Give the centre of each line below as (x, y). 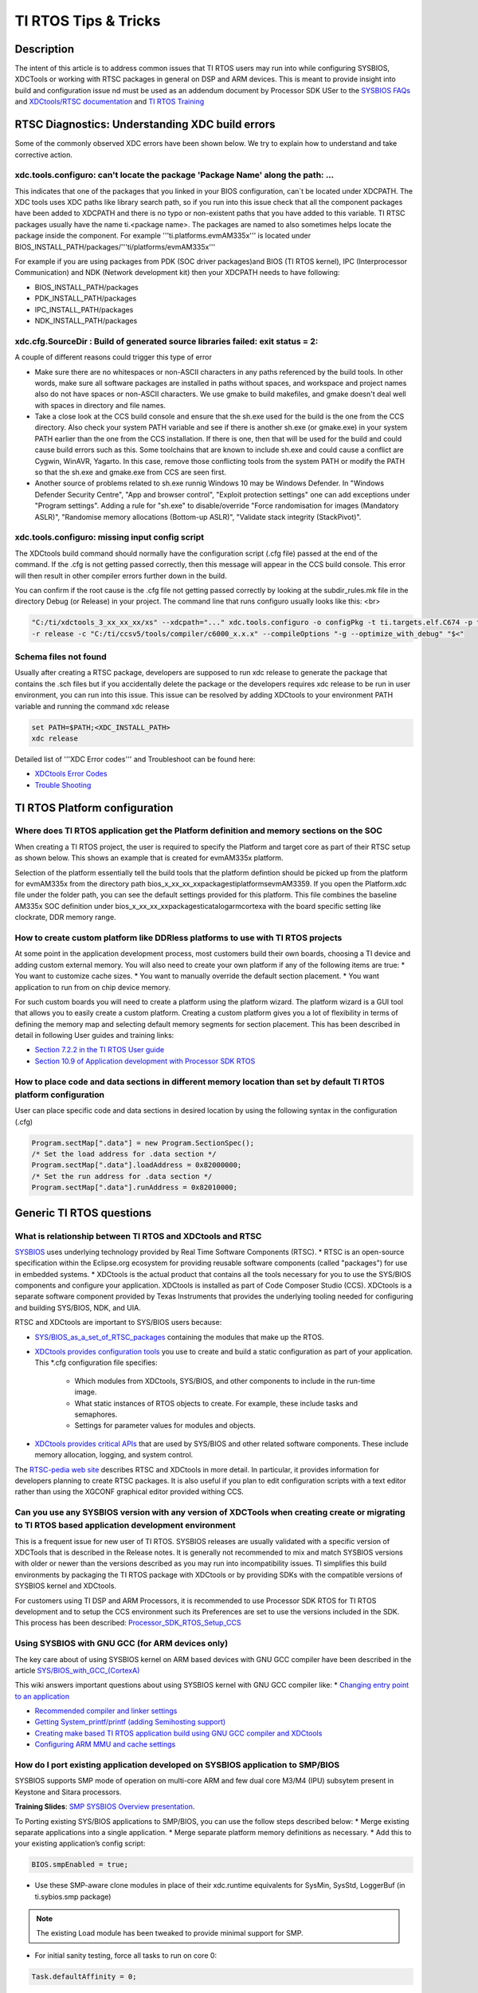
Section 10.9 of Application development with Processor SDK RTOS (145, 1061)
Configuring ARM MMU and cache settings (105, 1744)
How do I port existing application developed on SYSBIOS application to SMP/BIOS (177, 1765)
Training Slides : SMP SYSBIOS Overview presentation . (105, 1806)
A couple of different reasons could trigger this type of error (114, 357)
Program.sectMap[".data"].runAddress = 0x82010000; (135, 1187)
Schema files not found (61, 657)
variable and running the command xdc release (92, 706)
